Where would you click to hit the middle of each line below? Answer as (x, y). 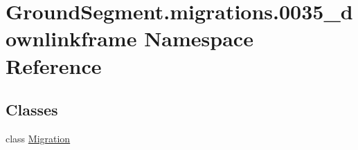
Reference (54, 65)
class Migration (38, 138)
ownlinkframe (71, 38)
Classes (32, 110)
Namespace (199, 38)
